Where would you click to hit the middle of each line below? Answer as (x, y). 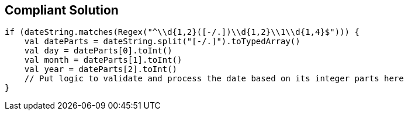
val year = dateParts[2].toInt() (101, 69)
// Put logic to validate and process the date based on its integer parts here (214, 79)
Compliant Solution (62, 10)
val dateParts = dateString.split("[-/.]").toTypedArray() (162, 42)
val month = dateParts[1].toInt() (103, 60)
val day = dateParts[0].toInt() (98, 51)
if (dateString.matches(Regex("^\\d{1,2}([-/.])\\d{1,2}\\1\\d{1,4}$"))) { (182, 32)
